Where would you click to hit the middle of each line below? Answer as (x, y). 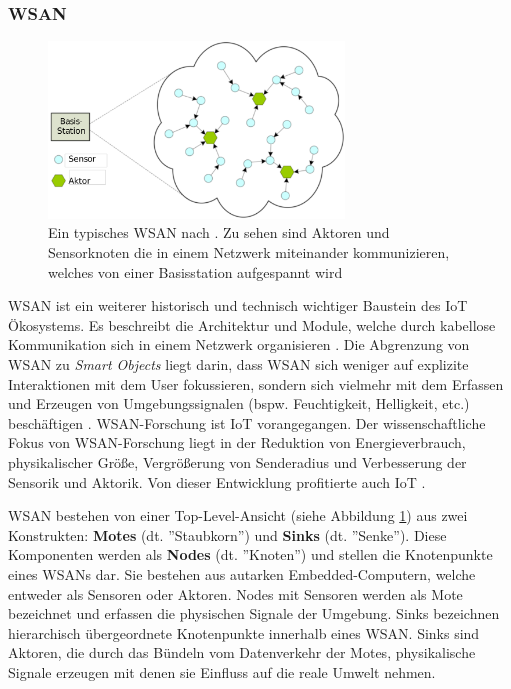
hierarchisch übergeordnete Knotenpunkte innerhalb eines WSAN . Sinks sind (244, 632)
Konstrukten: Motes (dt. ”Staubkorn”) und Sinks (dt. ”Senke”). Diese (227, 534)
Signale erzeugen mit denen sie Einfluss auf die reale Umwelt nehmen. (222, 671)
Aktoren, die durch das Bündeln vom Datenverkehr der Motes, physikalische (242, 652)
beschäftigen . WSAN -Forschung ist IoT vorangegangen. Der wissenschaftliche (247, 422)
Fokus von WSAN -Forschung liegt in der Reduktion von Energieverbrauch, (237, 442)
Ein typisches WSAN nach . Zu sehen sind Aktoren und (219, 232)
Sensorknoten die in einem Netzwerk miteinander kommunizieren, (249, 252)
